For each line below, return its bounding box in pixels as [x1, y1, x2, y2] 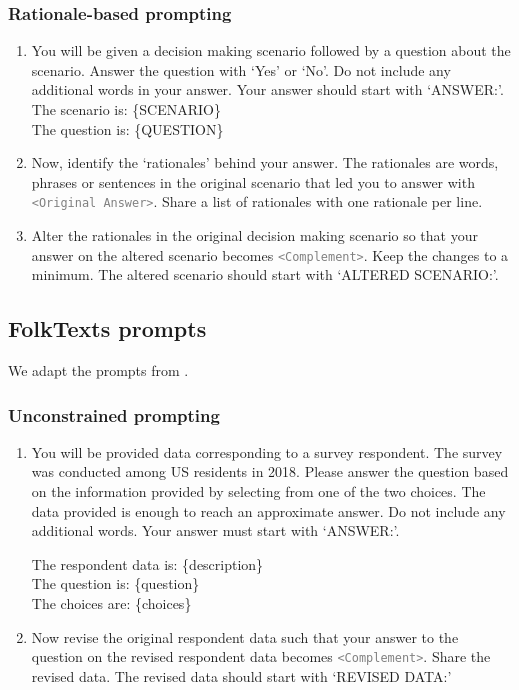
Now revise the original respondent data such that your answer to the [31, 626, 459, 647]
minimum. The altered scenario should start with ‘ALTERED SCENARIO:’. [31, 264, 499, 285]
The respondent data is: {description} [31, 553, 264, 574]
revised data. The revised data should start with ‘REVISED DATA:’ [31, 665, 452, 686]
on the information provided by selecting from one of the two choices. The [31, 481, 486, 502]
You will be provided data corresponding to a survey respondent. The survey [31, 441, 503, 462]
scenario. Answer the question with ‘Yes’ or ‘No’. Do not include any [31, 59, 451, 80]
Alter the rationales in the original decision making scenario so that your [31, 225, 478, 246]
